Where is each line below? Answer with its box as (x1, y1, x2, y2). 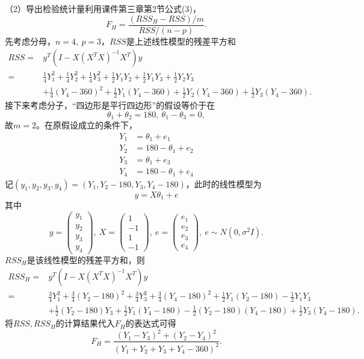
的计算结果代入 (55, 317, 115, 329)
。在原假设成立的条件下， (35, 119, 137, 131)
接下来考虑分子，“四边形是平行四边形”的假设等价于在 (5, 99, 215, 111)
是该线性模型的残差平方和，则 (26, 254, 145, 266)
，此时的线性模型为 (185, 177, 262, 190)
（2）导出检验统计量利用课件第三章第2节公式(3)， (5, 2, 201, 14)
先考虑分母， (5, 34, 55, 47)
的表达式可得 (125, 317, 176, 329)
